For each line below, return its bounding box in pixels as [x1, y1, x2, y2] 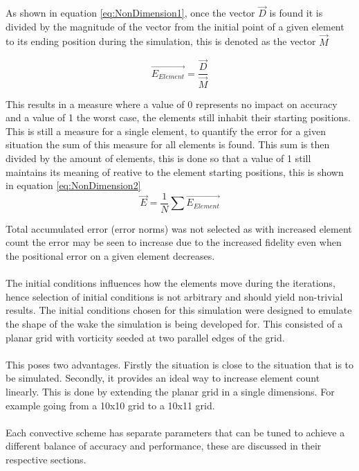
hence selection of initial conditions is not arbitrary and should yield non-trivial [6, 289, 343, 303]
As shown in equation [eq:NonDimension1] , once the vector [6, 6, 255, 20]
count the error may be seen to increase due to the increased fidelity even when [6, 235, 342, 249]
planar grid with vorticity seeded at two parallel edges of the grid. [6, 330, 285, 344]
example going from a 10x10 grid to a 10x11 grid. [6, 398, 215, 412]
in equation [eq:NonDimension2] [6, 178, 141, 193]
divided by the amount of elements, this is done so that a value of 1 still [6, 150, 311, 165]
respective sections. [6, 452, 86, 466]
